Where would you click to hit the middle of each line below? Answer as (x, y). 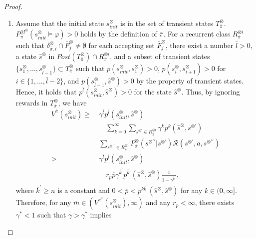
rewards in (32, 102)
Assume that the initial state (60, 23)
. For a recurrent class (197, 34)
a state (26, 56)
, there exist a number (199, 45)
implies (101, 215)
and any (158, 202)
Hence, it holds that (46, 91)
